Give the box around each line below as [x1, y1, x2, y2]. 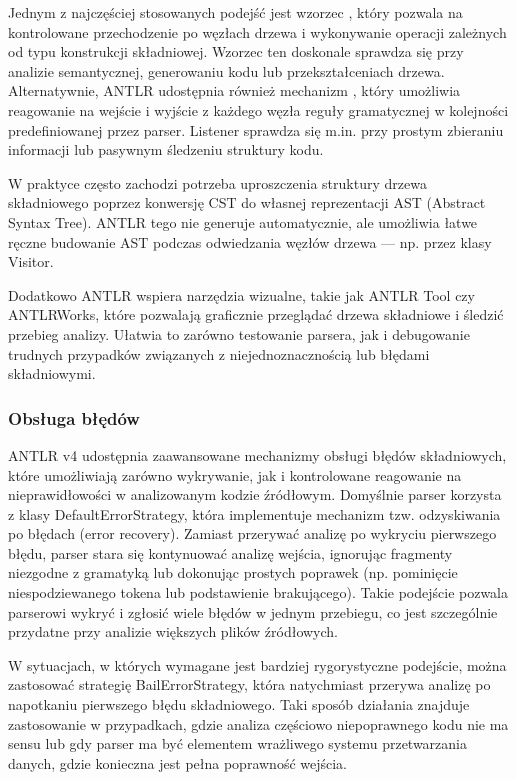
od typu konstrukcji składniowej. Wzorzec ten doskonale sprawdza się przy [8, 41, 464, 62]
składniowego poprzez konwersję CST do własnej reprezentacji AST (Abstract [8, 192, 486, 213]
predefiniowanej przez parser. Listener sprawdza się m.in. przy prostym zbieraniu [8, 119, 504, 140]
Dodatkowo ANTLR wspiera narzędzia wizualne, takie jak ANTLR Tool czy [8, 284, 475, 305]
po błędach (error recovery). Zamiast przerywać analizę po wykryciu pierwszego [8, 523, 497, 544]
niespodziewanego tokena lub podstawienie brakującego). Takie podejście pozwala [8, 582, 509, 603]
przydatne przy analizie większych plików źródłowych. [8, 621, 339, 642]
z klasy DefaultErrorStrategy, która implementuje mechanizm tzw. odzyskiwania [8, 503, 501, 524]
